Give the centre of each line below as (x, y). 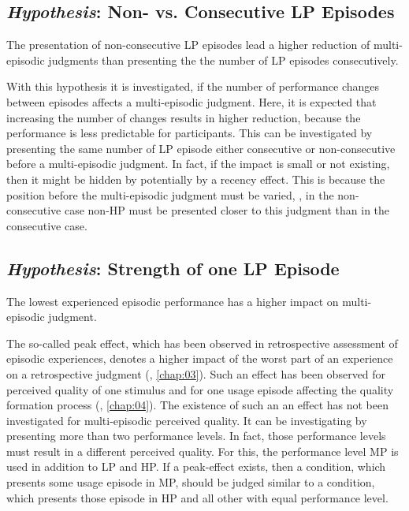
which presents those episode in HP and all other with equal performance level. (197, 497)
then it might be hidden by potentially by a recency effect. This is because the (196, 179)
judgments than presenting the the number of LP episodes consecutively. (223, 60)
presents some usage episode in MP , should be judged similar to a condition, (191, 482)
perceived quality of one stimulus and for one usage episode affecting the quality (200, 389)
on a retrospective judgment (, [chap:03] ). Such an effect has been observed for (196, 373)
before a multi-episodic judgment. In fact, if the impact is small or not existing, (198, 164)
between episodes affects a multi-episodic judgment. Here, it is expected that (191, 101)
